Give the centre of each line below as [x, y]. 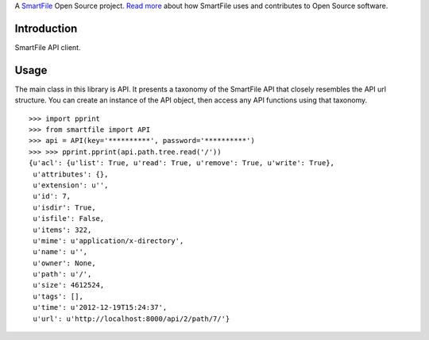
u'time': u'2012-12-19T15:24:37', [100, 307]
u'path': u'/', [62, 274]
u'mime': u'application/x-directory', [108, 241]
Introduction [46, 28]
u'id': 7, [52, 196]
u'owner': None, [64, 263]
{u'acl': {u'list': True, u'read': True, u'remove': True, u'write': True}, [182, 163]
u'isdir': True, [64, 207]
